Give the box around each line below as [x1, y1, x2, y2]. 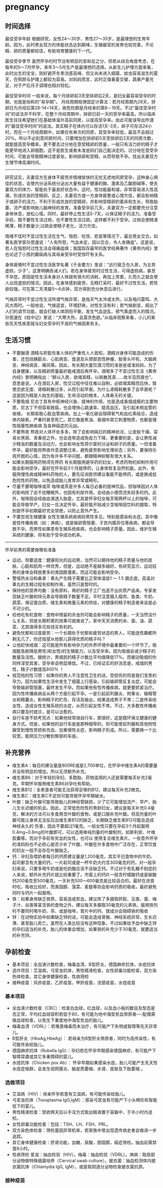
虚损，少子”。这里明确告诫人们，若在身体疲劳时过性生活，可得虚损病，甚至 [5, 268, 156, 273]
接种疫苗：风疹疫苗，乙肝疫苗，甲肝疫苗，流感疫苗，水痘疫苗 [12, 980, 136, 986]
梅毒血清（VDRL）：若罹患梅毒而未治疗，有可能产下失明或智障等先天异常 [12, 1023, 158, 1029]
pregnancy [5, 1, 50, 13]
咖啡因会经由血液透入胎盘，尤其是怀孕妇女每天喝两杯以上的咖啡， [20, 495, 153, 501]
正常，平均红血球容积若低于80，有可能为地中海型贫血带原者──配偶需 [16, 1011, 156, 1017]
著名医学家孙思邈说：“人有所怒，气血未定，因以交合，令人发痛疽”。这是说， [5, 239, 158, 245]
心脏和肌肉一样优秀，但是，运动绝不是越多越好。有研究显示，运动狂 [20, 563, 157, 569]
